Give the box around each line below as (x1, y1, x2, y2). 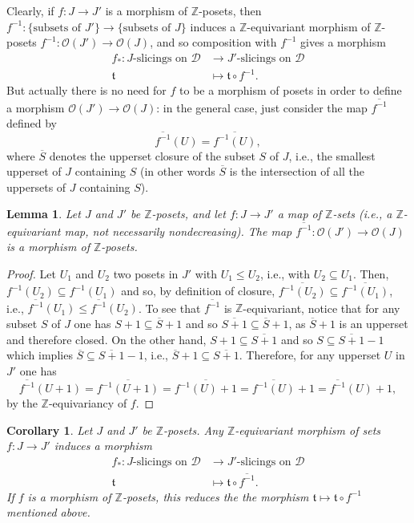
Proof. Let (6, 265, 56, 282)
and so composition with (156, 34, 277, 51)
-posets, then (199, 2, 262, 18)
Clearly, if (6, 2, 54, 18)
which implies (6, 347, 73, 363)
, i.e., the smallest (288, 147, 376, 164)
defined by (6, 115, 58, 132)
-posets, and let (151, 205, 226, 222)
